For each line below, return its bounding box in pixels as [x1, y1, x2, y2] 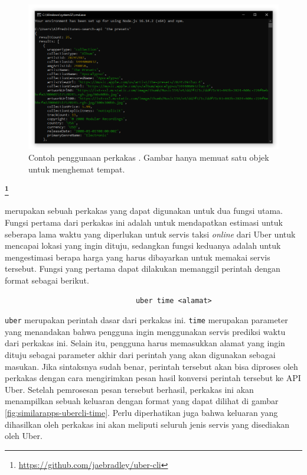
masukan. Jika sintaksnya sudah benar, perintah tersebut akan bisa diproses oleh [5, 360, 298, 372]
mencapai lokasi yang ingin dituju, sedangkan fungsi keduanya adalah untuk [5, 239, 281, 252]
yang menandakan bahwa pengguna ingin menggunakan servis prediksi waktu [5, 325, 286, 337]
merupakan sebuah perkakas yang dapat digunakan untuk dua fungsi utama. [5, 204, 283, 217]
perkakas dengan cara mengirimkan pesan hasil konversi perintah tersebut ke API [5, 372, 301, 384]
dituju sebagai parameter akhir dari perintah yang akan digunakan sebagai [5, 349, 276, 361]
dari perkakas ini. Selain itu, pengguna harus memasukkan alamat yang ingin [5, 337, 285, 349]
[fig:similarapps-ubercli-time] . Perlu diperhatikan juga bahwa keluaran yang [5, 406, 278, 419]
